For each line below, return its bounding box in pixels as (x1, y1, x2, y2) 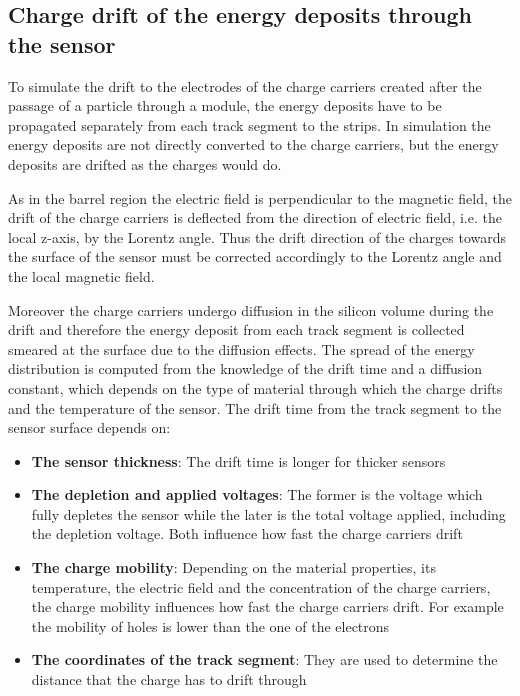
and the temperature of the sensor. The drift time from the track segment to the (8, 397, 502, 418)
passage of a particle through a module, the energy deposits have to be (8, 95, 442, 116)
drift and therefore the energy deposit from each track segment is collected (8, 319, 465, 340)
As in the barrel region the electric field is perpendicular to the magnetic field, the (8, 187, 512, 208)
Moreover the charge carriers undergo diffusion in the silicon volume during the (8, 299, 494, 320)
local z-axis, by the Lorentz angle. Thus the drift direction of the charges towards (8, 226, 507, 247)
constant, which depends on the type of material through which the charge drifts (8, 377, 503, 398)
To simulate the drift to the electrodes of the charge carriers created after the (8, 75, 482, 96)
